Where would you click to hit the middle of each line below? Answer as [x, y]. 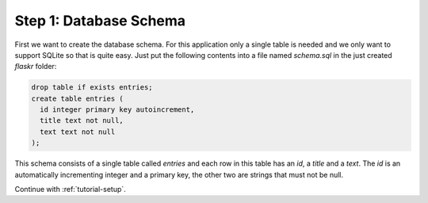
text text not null [78, 132]
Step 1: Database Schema [100, 21]
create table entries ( [78, 98]
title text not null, [82, 121]
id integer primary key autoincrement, [117, 110]
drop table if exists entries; [92, 88]
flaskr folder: [36, 67]
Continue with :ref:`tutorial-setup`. [70, 190]
